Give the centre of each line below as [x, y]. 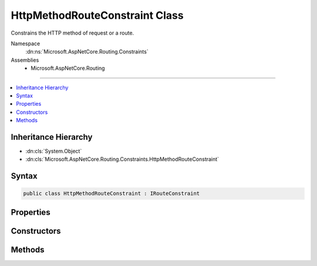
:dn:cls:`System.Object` [54, 151]
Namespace [26, 43]
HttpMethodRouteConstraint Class [97, 15]
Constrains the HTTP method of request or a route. [72, 33]
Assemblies [25, 60]
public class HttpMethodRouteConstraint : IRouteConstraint [112, 193]
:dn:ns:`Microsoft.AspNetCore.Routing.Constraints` [87, 52]
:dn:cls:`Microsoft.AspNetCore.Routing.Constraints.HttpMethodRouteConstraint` [122, 159]
